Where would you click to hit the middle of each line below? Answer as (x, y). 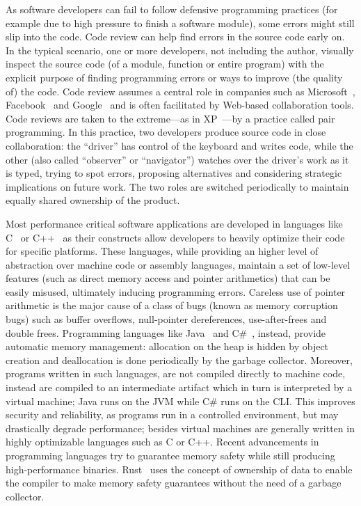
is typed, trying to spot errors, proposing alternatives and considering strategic (174, 173)
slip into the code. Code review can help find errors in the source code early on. (175, 37)
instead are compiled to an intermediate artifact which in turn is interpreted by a (179, 387)
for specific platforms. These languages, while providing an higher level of (162, 251)
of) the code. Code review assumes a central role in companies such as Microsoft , (180, 91)
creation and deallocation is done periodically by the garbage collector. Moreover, (179, 359)
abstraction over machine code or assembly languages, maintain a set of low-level (178, 264)
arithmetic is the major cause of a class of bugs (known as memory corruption (172, 305)
